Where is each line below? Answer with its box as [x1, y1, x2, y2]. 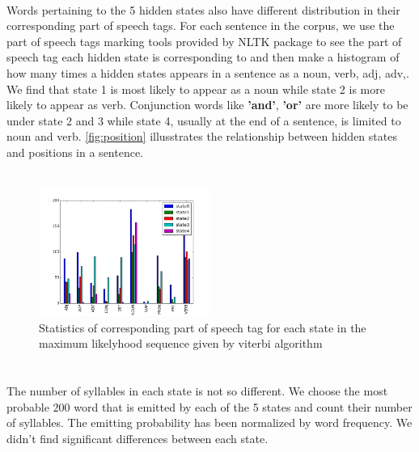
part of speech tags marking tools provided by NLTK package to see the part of [6, 32, 402, 49]
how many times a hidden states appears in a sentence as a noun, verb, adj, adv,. [6, 64, 409, 81]
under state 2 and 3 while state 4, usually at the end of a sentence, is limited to [6, 112, 401, 129]
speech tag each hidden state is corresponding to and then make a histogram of [6, 49, 400, 65]
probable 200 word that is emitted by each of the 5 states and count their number [6, 398, 413, 415]
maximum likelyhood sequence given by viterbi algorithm [39, 335, 323, 352]
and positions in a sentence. [6, 143, 144, 160]
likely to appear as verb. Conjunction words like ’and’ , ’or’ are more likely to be [6, 96, 408, 113]
